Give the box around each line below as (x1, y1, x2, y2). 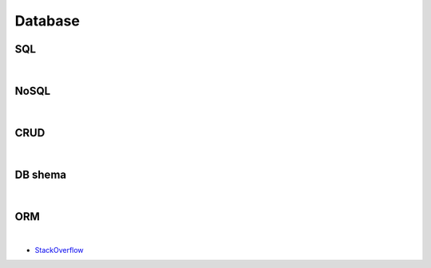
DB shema (14, 167, 67, 181)
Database (14, 12, 80, 30)
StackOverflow (34, 246, 84, 255)
